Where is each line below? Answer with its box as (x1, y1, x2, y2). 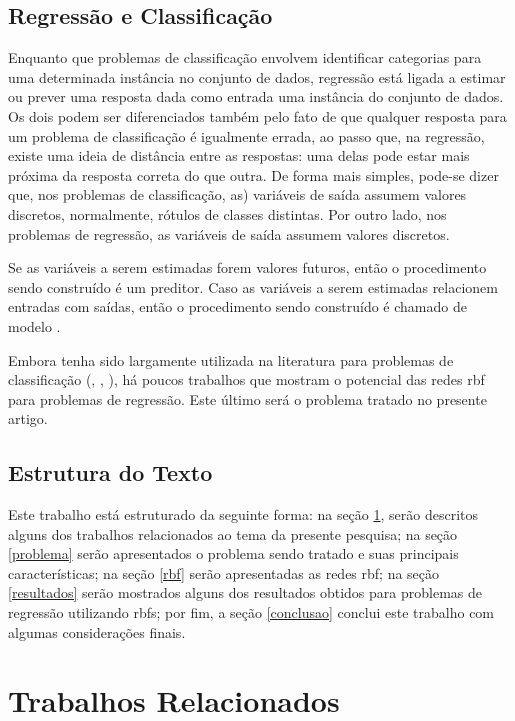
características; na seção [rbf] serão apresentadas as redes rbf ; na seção (8, 562, 440, 583)
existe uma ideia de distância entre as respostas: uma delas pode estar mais (8, 145, 470, 166)
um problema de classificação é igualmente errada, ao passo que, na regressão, (8, 125, 485, 146)
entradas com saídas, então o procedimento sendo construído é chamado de (8, 296, 467, 317)
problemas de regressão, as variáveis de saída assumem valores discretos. (8, 223, 450, 244)
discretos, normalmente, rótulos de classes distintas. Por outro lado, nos (8, 203, 447, 224)
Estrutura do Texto (8, 457, 213, 488)
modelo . (8, 315, 61, 336)
